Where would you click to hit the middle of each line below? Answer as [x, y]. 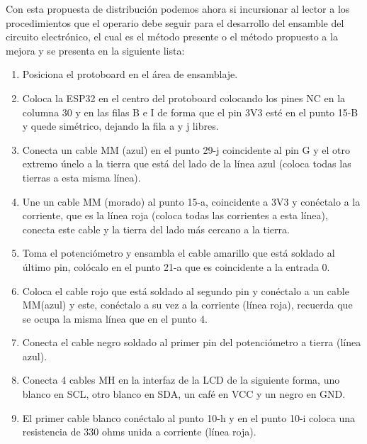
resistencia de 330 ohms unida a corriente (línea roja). [139, 432]
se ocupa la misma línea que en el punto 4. [115, 318]
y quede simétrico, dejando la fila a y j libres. [120, 126]
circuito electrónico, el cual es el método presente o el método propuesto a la [172, 37]
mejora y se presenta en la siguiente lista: [95, 50]
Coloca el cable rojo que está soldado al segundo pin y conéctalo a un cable [186, 290]
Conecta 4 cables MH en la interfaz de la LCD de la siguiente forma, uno [181, 380]
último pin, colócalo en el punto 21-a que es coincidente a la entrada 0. [176, 266]
